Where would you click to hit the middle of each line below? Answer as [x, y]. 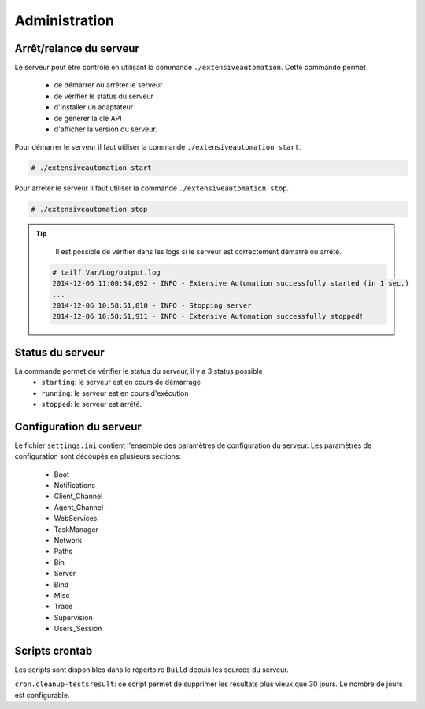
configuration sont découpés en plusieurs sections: [98, 456]
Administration [64, 20]
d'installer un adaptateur [94, 107]
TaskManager [76, 529]
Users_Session [78, 629]
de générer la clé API [88, 118]
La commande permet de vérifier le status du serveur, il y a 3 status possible [139, 371]
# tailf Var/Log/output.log [106, 272]
